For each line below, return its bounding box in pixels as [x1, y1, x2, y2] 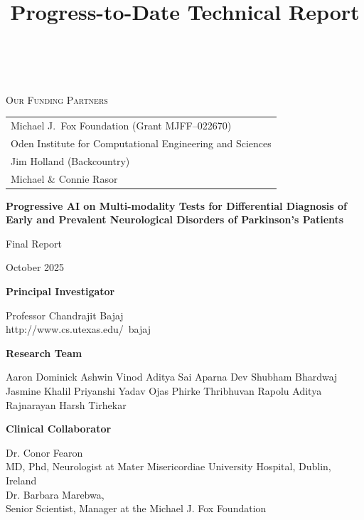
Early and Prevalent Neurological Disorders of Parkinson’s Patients [6, 212, 344, 227]
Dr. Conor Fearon [6, 445, 83, 460]
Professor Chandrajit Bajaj [6, 307, 124, 322]
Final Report [6, 235, 63, 250]
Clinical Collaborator [6, 421, 112, 436]
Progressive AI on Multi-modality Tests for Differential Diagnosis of [6, 198, 347, 213]
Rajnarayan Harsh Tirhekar [6, 397, 127, 412]
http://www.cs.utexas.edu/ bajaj [6, 322, 151, 336]
